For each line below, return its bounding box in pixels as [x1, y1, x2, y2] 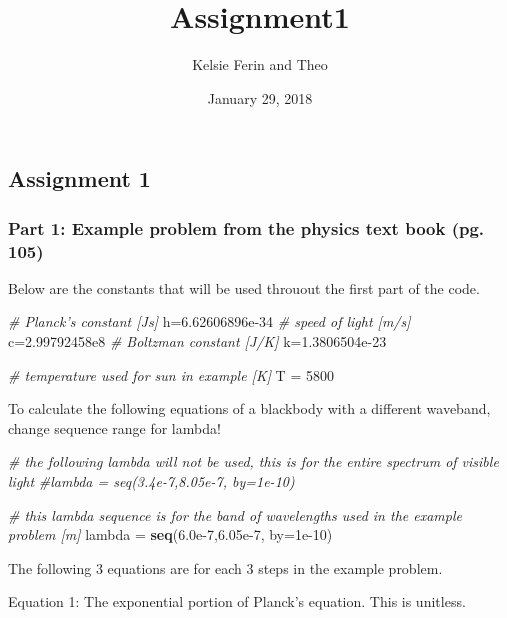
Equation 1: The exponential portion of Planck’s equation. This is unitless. [8, 591, 466, 612]
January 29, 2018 [207, 87, 313, 108]
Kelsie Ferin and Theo [192, 54, 328, 75]
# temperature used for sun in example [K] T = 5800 [8, 364, 334, 385]
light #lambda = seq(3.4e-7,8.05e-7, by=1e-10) [8, 471, 295, 491]
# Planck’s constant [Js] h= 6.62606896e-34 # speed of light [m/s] [8, 311, 411, 332]
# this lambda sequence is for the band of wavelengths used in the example [8, 504, 462, 525]
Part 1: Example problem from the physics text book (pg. [8, 215, 485, 240]
